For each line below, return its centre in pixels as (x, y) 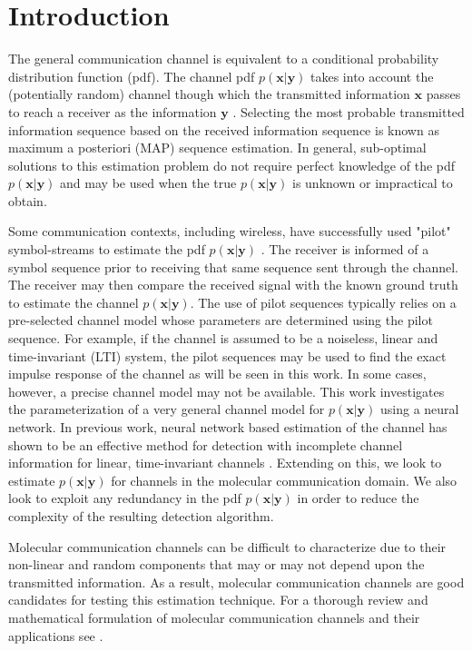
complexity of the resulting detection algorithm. (141, 515)
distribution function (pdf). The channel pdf (132, 76)
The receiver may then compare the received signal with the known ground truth (233, 285)
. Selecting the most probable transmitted (349, 111)
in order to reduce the (358, 498)
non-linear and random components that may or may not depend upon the (216, 564)
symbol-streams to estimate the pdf (107, 249)
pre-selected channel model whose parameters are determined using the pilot (221, 320)
